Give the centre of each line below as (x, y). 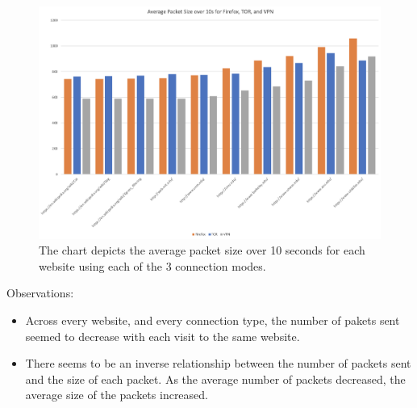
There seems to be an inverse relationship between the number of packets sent (218, 363)
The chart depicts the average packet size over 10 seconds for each (202, 250)
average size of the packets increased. (117, 395)
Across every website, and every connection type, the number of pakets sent (213, 320)
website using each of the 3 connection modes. (152, 265)
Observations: (40, 293)
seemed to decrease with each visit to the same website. (163, 336)
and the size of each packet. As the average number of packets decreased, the (215, 379)
